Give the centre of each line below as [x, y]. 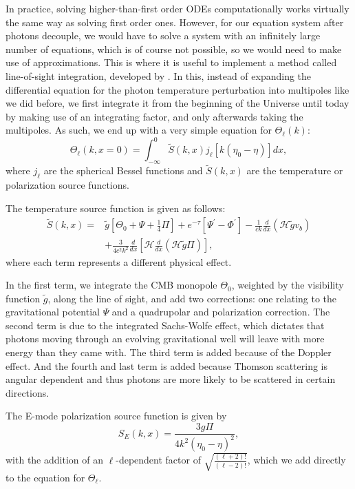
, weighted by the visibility [288, 285]
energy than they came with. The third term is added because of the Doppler [169, 352]
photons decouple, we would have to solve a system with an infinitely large [163, 35]
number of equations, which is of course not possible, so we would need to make [174, 49]
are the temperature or [295, 170]
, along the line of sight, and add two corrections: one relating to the [192, 298]
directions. [28, 392]
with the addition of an [54, 460]
